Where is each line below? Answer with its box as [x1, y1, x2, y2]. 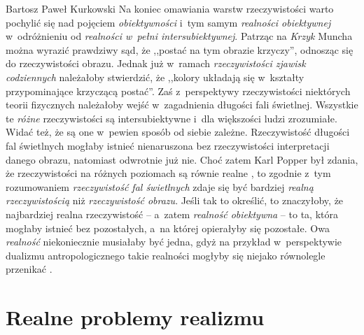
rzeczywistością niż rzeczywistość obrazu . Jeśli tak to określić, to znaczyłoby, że [6, 193, 344, 208]
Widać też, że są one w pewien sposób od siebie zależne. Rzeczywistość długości [6, 124, 350, 139]
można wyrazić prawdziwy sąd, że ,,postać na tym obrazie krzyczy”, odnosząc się [6, 42, 353, 57]
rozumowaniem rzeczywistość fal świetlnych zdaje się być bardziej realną [6, 179, 314, 194]
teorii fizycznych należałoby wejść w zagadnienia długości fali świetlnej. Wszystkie [6, 97, 358, 112]
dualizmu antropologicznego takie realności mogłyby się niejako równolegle [6, 248, 325, 262]
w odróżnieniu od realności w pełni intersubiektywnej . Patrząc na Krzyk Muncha [6, 29, 353, 43]
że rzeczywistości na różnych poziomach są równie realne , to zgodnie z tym [6, 166, 331, 180]
